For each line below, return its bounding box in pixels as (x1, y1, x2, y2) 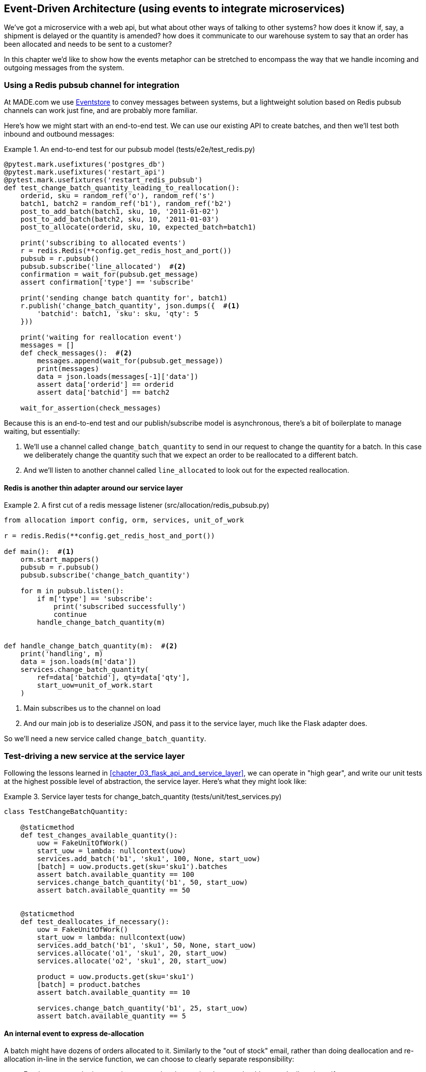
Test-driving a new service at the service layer (4, 751, 185, 761)
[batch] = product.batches (37, 981, 141, 989)
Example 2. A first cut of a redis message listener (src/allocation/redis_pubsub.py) (4, 501, 269, 510)
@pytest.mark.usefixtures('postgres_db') (4, 160, 165, 169)
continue (53, 610, 87, 619)
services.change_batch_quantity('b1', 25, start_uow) (37, 1004, 248, 1013)
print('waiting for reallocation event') (20, 333, 182, 342)
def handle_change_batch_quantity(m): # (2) (4, 642, 178, 650)
